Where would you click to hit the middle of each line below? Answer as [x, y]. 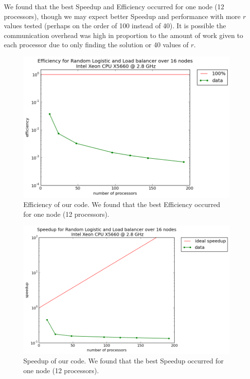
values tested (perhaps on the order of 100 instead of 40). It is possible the [115, 26]
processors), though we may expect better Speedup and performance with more [122, 16]
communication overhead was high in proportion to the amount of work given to [124, 35]
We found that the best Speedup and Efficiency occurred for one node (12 [114, 6]
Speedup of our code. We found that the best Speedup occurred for [124, 361]
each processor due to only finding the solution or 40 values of [96, 45]
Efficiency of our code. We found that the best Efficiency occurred [122, 204]
